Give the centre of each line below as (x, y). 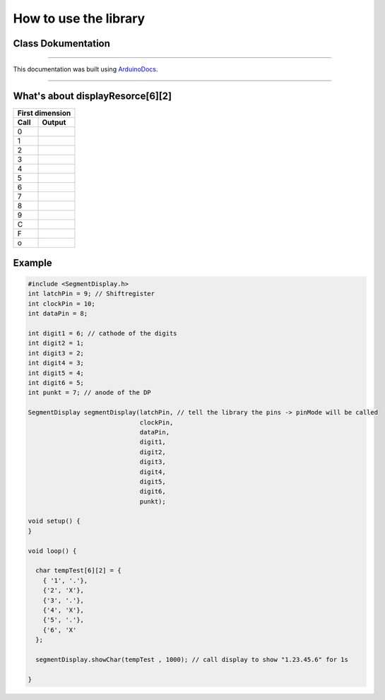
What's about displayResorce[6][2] (93, 96)
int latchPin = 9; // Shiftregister (91, 294)
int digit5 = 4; (56, 373)
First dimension (44, 113)
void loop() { (52, 551)
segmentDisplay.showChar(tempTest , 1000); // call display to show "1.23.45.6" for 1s (192, 659)
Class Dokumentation (62, 43)
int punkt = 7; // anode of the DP (89, 393)
